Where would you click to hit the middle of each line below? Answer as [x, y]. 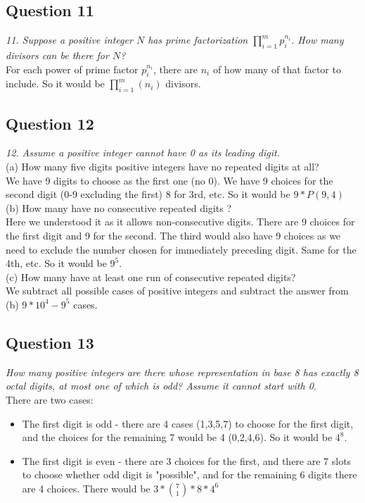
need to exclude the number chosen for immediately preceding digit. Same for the [181, 249]
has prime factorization [198, 40]
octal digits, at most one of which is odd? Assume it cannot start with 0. [161, 386]
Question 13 [50, 342]
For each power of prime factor [72, 69]
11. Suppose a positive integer [69, 40]
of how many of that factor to [277, 69]
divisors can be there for [57, 55]
